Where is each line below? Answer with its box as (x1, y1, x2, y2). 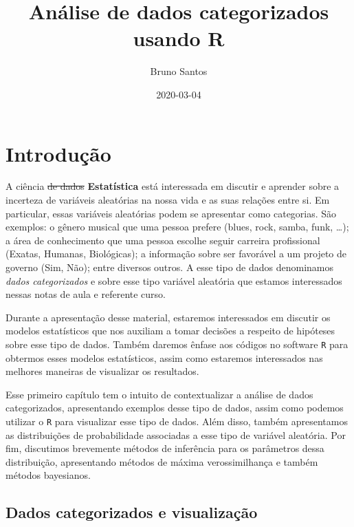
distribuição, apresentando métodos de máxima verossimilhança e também (5, 454, 318, 469)
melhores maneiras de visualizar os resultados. (5, 364, 199, 378)
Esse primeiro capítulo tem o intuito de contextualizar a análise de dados (5, 387, 313, 401)
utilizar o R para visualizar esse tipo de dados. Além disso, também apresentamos (5, 414, 348, 428)
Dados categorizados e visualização (5, 502, 258, 523)
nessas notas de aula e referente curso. (5, 287, 166, 301)
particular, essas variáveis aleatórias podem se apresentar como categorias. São (5, 206, 337, 220)
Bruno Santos (150, 64, 208, 78)
